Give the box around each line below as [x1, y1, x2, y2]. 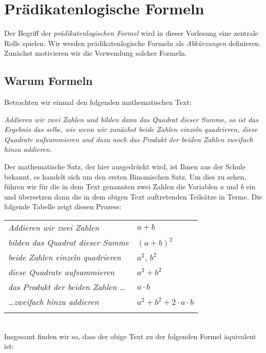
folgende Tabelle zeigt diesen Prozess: [4, 201, 121, 212]
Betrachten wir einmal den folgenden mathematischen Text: [4, 97, 192, 107]
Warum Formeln [4, 73, 93, 89]
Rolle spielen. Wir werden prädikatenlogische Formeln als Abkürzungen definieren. [4, 37, 261, 48]
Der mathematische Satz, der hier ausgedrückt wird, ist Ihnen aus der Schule [4, 161, 245, 172]
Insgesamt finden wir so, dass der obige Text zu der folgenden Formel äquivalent [4, 330, 256, 341]
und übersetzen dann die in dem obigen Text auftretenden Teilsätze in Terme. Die [4, 191, 262, 202]
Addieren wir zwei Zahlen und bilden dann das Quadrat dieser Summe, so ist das [4, 114, 258, 124]
